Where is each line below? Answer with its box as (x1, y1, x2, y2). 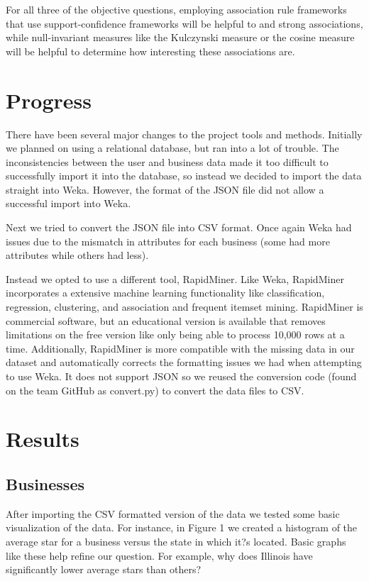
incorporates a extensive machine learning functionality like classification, (6, 285, 325, 300)
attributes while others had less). (6, 248, 149, 262)
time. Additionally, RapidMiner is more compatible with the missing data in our (6, 341, 355, 355)
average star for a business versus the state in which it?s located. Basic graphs (6, 533, 346, 548)
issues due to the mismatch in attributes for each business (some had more (6, 233, 330, 248)
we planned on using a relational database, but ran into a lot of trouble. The (6, 140, 339, 155)
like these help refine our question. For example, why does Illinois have (6, 548, 313, 563)
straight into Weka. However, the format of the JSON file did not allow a (6, 182, 324, 197)
